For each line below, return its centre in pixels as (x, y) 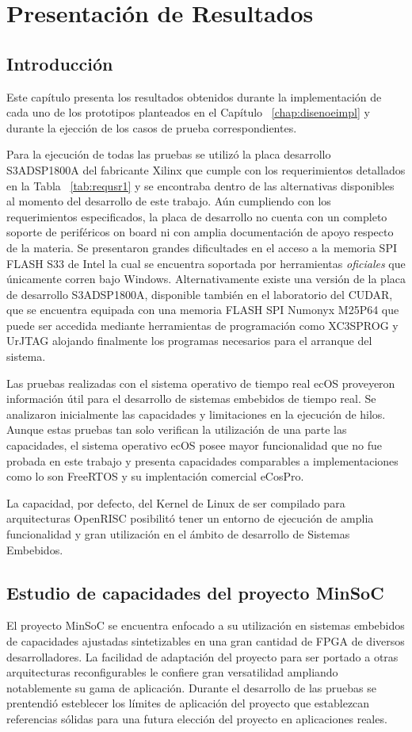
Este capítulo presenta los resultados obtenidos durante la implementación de (194, 96)
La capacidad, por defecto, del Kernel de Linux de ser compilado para (176, 502)
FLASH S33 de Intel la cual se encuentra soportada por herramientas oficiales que (206, 263)
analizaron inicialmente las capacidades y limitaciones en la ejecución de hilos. (196, 414)
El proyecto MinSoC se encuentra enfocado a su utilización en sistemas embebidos (206, 625)
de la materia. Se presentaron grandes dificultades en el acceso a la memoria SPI (202, 247)
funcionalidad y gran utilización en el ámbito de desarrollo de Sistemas (178, 534)
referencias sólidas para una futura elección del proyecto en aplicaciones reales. (197, 718)
